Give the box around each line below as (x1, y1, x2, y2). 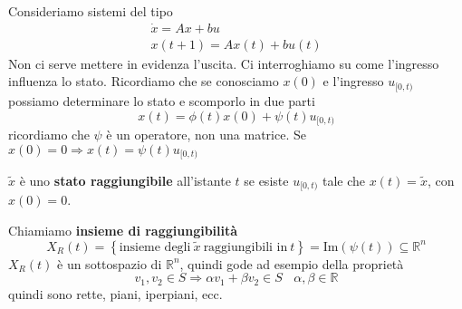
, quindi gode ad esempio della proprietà (179, 254, 404, 273)
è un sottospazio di (57, 254, 162, 273)
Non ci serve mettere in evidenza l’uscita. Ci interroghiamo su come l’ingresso (8, 53, 439, 72)
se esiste (244, 171, 289, 190)
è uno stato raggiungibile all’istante (19, 171, 231, 190)
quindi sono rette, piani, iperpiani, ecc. (8, 284, 223, 303)
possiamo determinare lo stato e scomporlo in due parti (8, 91, 315, 110)
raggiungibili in (203, 240, 288, 254)
